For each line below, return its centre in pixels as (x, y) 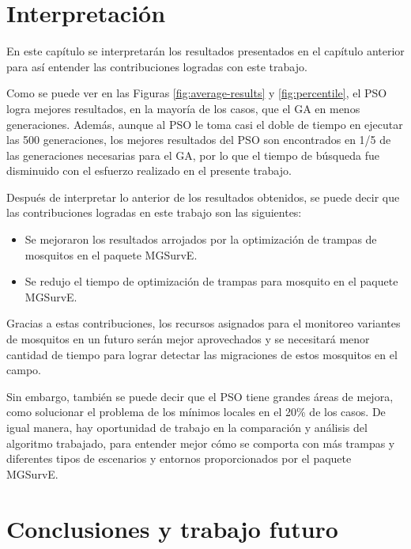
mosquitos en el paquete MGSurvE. (111, 254)
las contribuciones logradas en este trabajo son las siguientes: (154, 212)
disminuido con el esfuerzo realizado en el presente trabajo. (149, 170)
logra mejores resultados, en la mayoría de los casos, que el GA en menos (183, 108)
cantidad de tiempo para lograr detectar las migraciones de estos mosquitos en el (202, 354)
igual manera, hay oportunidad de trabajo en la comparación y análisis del (187, 427)
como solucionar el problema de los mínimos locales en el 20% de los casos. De (196, 412)
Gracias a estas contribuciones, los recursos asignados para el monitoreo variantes (204, 323)
